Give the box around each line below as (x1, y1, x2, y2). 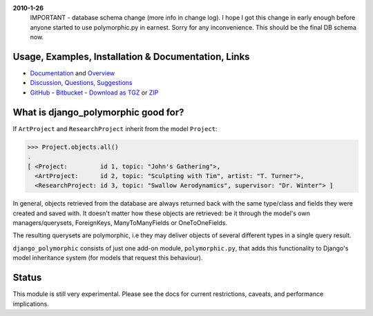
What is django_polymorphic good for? (12, 106, 184, 118)
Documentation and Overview (30, 69, 115, 77)
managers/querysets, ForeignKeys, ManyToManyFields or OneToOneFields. (12, 219, 228, 227)
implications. (12, 299, 50, 308)
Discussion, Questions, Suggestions (30, 79, 133, 87)
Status (12, 272, 42, 284)
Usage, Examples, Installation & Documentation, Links (12, 50, 250, 62)
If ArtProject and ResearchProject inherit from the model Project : (12, 124, 218, 132)
